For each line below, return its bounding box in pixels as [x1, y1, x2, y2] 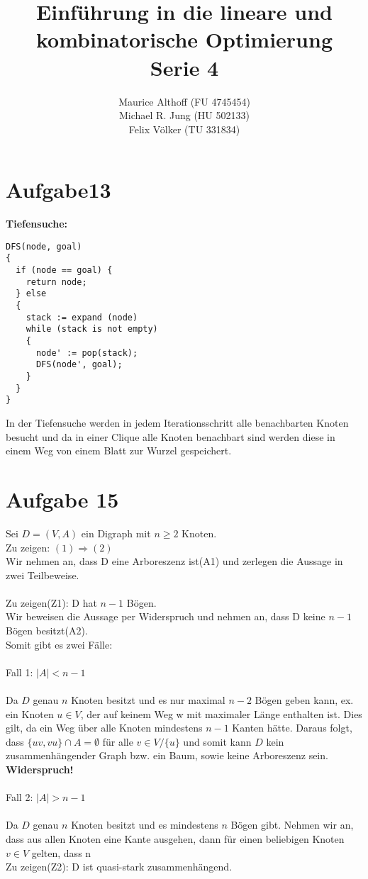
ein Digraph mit [81, 525, 151, 540]
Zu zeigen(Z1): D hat [6, 595, 97, 610]
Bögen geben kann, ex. [255, 693, 354, 707]
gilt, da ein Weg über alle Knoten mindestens [6, 720, 203, 735]
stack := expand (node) [26, 312, 138, 323]
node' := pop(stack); [35, 347, 138, 358]
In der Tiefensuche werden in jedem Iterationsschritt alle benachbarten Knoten [6, 415, 349, 430]
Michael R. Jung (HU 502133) [119, 108, 250, 123]
